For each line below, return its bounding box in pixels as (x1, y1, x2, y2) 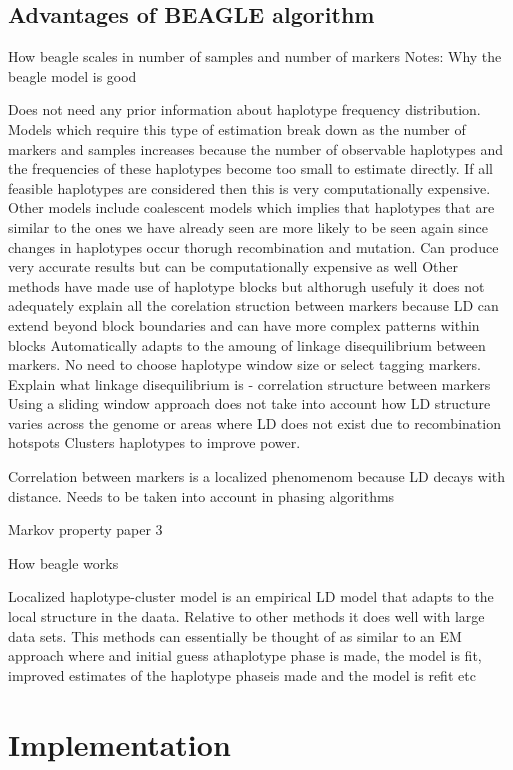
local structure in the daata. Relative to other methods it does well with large (8, 606, 485, 627)
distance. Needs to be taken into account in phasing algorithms (8, 485, 395, 506)
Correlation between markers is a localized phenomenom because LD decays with (8, 466, 506, 487)
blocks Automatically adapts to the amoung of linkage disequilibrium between (8, 334, 486, 355)
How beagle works (8, 552, 119, 573)
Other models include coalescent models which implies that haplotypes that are (8, 197, 495, 218)
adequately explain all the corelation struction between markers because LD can (8, 295, 499, 316)
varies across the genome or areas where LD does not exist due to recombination (8, 412, 501, 433)
